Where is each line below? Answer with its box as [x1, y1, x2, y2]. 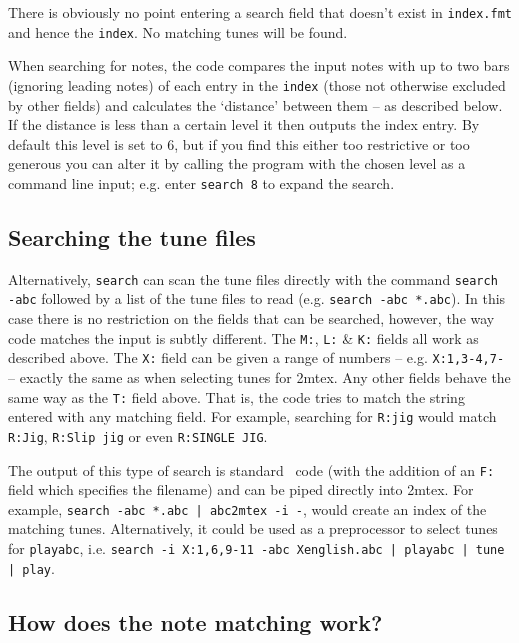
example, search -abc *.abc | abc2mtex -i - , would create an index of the [8, 498, 487, 519]
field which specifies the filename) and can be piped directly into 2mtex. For [8, 479, 474, 500]
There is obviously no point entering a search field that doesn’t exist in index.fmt [8, 2, 512, 22]
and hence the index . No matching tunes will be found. [8, 21, 348, 42]
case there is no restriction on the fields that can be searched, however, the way [8, 308, 495, 329]
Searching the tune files [8, 221, 256, 252]
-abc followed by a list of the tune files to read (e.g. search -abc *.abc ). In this [8, 288, 506, 309]
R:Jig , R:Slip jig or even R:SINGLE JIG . [8, 425, 268, 446]
